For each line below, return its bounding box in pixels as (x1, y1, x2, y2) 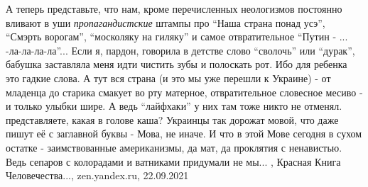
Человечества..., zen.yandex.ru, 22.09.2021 (6, 168, 189, 183)
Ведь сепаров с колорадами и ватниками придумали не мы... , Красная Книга (6, 154, 341, 169)
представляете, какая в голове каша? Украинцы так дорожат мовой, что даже (6, 112, 339, 127)
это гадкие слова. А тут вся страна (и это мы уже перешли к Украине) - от (6, 70, 331, 85)
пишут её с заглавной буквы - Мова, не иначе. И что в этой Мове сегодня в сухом (6, 126, 362, 141)
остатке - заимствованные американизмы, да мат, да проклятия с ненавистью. (6, 140, 342, 154)
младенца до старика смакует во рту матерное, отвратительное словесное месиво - (6, 84, 363, 99)
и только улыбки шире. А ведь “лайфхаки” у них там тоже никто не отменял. (6, 98, 342, 113)
